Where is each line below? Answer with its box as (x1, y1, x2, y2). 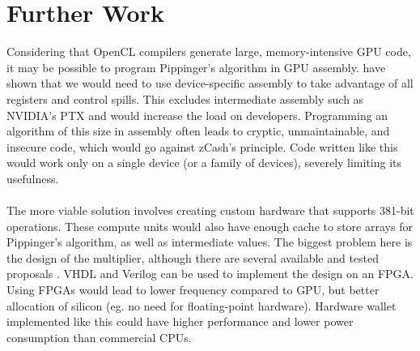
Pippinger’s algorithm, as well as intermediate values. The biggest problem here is (6, 233, 413, 250)
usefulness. (6, 169, 59, 186)
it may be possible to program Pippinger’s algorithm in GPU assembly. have (6, 58, 386, 75)
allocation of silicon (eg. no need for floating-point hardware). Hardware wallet (6, 297, 397, 314)
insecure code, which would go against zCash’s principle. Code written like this (6, 138, 398, 155)
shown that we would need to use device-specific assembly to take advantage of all (6, 75, 414, 92)
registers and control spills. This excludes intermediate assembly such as (6, 90, 364, 107)
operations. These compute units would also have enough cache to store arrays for (6, 217, 413, 234)
